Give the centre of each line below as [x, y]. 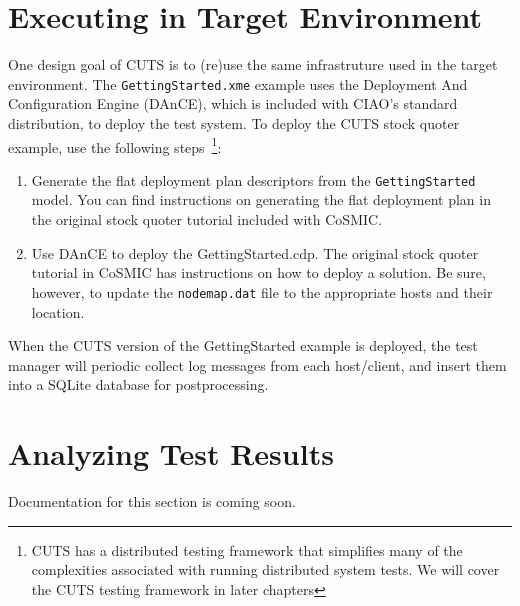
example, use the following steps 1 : [115, 145]
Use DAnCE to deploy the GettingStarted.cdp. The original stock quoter [255, 252]
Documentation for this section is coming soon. [152, 501]
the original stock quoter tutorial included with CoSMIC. [207, 219]
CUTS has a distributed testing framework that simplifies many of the [247, 549]
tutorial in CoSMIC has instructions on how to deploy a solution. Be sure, [258, 272]
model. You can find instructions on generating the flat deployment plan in [261, 199]
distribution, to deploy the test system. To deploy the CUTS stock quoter [234, 122]
